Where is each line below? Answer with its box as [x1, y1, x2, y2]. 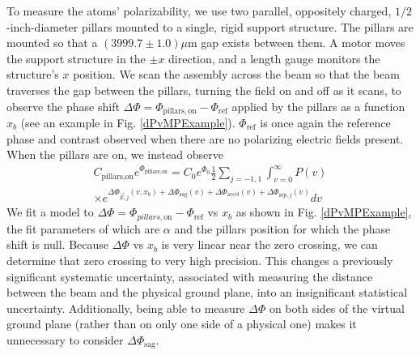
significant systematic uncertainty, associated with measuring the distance [6, 267, 373, 284]
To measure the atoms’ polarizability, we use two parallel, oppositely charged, [6, 2, 392, 19]
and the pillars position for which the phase [174, 220, 391, 237]
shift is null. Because [6, 236, 109, 253]
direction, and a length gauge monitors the [168, 49, 380, 66]
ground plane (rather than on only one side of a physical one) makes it [6, 315, 357, 332]
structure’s [6, 66, 59, 83]
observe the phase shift [6, 97, 120, 114]
